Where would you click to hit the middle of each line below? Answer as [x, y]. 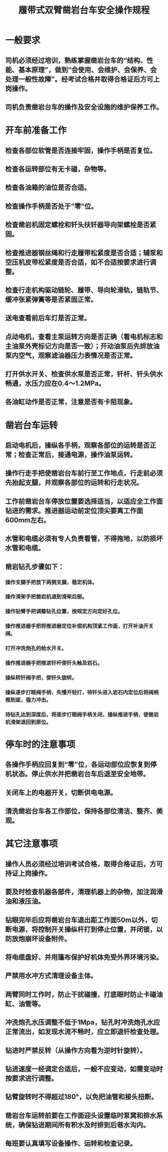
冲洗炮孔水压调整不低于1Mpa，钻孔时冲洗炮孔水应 [83, 1023]
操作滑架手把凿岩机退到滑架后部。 [46, 597]
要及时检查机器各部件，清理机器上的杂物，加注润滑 [84, 892]
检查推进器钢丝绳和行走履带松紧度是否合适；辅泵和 [84, 253]
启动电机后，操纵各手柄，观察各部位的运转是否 [77, 445]
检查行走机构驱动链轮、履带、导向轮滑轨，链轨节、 [84, 290]
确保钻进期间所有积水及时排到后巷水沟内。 [84, 1125]
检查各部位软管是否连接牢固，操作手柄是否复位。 [81, 150]
